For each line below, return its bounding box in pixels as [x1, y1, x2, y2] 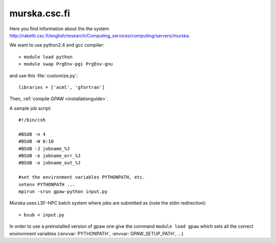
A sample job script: [9, 105, 52, 111]
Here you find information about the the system [9, 26, 109, 32]
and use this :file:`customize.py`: [9, 72, 78, 79]
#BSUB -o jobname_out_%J [18, 160, 81, 166]
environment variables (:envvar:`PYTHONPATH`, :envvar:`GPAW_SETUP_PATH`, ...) [9, 230, 183, 236]
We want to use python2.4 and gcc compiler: [9, 42, 104, 48]
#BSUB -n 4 [18, 131, 46, 137]
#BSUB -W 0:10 [18, 139, 54, 144]
